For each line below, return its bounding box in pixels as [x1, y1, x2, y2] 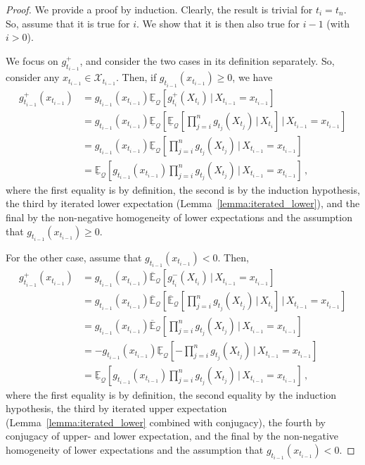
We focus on [6, 53, 58, 68]
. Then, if [116, 70, 157, 85]
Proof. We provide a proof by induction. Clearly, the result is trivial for [6, 2, 313, 16]
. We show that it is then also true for [136, 15, 300, 30]
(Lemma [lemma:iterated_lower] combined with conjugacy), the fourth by [6, 414, 326, 429]
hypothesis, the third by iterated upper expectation [6, 401, 227, 416]
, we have [232, 70, 273, 85]
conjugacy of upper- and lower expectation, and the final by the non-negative [6, 428, 339, 443]
